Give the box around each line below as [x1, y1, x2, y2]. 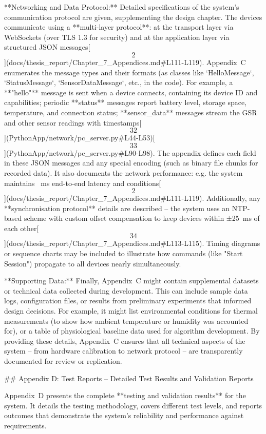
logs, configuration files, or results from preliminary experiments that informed [4, 295, 252, 306]
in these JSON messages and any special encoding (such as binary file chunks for [4, 157, 258, 168]
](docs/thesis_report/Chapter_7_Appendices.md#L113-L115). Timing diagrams [4, 238, 260, 249]
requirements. [4, 420, 47, 430]
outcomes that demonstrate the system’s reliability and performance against [4, 410, 244, 421]
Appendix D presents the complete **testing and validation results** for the [4, 390, 246, 401]
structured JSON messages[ [4, 42, 90, 52]
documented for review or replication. [4, 356, 122, 366]
